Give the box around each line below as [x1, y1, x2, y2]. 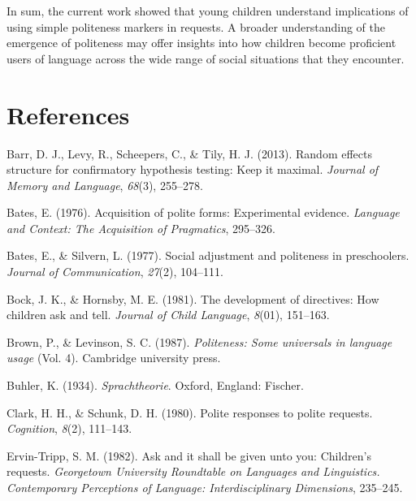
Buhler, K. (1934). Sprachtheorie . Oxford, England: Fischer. [6, 377, 304, 394]
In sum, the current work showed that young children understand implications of [6, 2, 409, 19]
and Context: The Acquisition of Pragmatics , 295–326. [6, 219, 275, 236]
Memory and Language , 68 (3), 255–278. [6, 176, 203, 193]
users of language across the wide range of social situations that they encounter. [6, 50, 405, 67]
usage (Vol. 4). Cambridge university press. [6, 349, 221, 366]
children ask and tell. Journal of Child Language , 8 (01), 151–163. [6, 306, 330, 323]
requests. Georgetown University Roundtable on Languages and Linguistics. [6, 463, 380, 480]
